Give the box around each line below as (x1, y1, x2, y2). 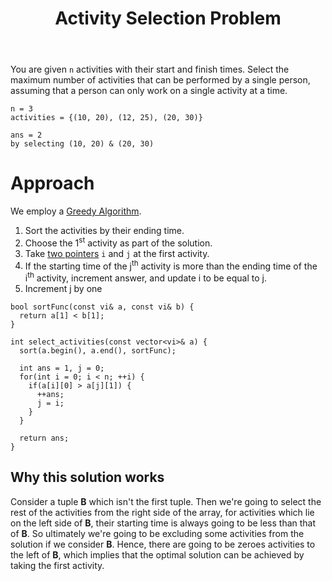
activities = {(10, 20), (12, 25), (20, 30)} (10, 113, 203, 123)
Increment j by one (24, 283, 103, 295)
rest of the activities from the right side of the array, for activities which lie (10, 506, 315, 518)
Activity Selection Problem (54, 7, 282, 30)
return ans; (19, 433, 70, 444)
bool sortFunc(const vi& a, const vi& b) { (10, 302, 195, 312)
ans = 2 (10, 130, 43, 141)
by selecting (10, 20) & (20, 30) (10, 139, 155, 149)
